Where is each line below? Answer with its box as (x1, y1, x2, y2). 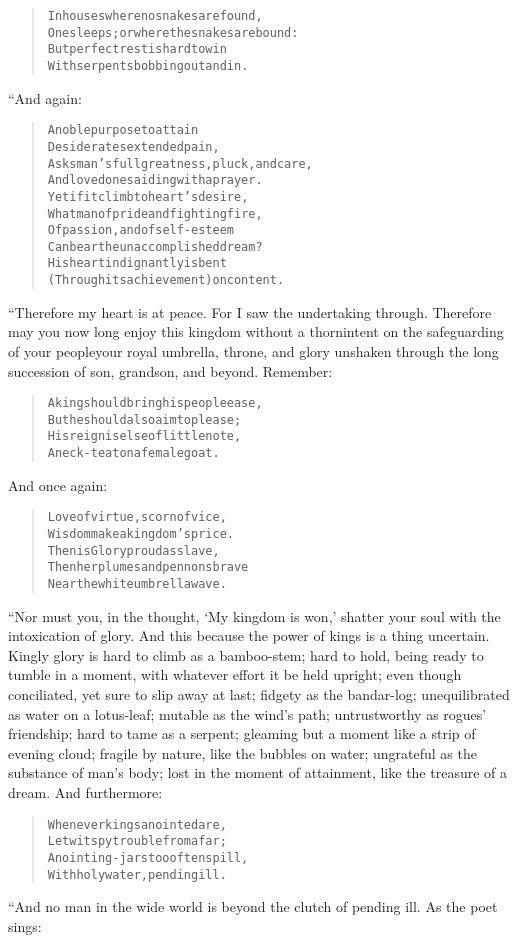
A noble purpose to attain (47, 123, 199, 138)
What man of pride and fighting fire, (47, 206, 263, 221)
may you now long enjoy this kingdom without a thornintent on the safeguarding (8, 321, 504, 342)
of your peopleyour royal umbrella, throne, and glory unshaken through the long (8, 340, 499, 361)
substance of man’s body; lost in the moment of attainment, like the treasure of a (8, 762, 508, 783)
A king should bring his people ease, (47, 396, 263, 411)
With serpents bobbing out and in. (47, 58, 249, 73)
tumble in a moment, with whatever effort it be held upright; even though (8, 664, 462, 685)
